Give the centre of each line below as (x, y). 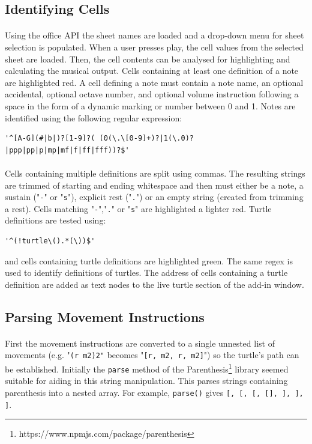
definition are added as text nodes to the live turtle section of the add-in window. (154, 284)
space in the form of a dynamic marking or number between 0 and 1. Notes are (150, 105)
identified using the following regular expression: (94, 117)
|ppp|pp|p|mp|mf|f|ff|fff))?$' (67, 150)
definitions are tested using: (55, 220)
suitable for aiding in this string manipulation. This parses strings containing (146, 381)
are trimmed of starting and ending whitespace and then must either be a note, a (154, 185)
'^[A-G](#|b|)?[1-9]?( (50, 138)
